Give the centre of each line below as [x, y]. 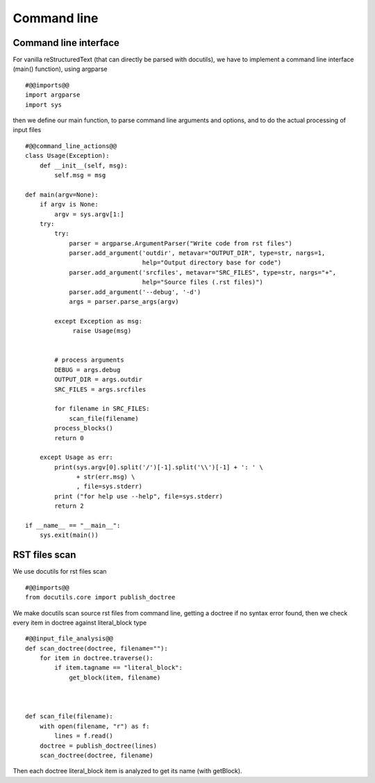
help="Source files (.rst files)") [202, 282]
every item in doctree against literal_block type [80, 622]
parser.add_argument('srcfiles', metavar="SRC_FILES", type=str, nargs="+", [203, 272]
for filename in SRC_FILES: [102, 409]
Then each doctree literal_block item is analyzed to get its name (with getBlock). [127, 771]
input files [27, 130]
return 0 [69, 438]
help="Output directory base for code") [212, 263]
